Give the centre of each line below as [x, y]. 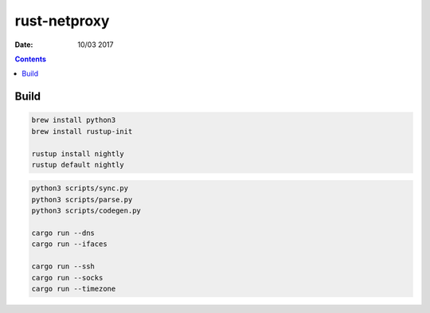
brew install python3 [74, 120]
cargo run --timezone [74, 288]
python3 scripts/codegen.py [86, 211]
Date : [24, 45]
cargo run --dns [63, 233]
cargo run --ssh [63, 266]
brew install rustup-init [82, 131]
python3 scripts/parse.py [82, 200]
